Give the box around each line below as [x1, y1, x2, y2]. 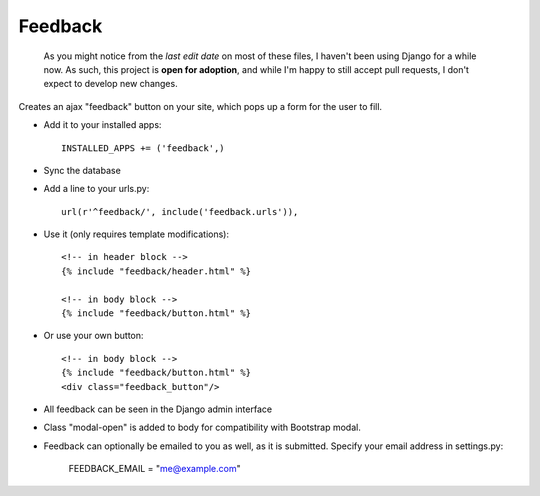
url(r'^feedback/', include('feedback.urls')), [61, 206, 299, 217]
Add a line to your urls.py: [43, 183, 150, 195]
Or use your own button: [43, 330, 144, 342]
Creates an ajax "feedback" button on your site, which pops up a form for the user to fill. [18, 100, 383, 112]
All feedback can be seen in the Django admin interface [43, 403, 273, 415]
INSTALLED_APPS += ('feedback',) [61, 142, 225, 154]
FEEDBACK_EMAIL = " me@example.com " [68, 463, 242, 475]
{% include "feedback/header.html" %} [61, 265, 252, 277]
